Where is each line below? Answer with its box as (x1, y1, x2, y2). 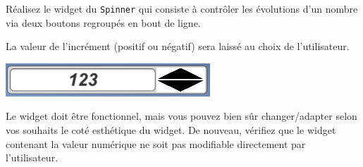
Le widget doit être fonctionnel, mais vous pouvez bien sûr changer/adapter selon (6, 109, 357, 123)
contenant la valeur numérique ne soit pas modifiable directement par (6, 136, 306, 151)
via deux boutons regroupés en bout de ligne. (6, 15, 201, 30)
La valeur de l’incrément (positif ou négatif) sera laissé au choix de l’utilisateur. (6, 39, 350, 54)
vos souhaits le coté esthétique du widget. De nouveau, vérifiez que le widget (6, 123, 336, 137)
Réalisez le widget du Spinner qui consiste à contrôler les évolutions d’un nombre (6, 1, 358, 16)
